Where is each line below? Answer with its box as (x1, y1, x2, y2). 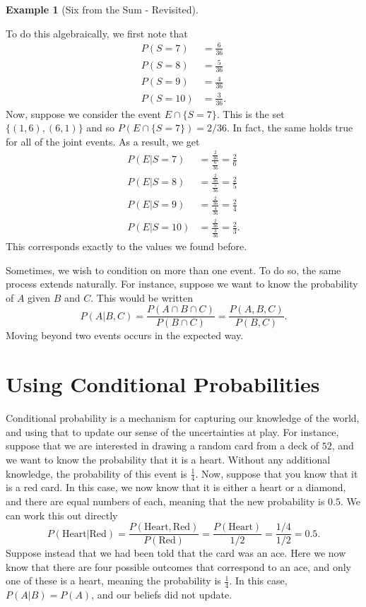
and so (86, 120, 115, 135)
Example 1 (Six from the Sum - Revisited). (6, 2, 199, 16)
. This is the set (216, 106, 285, 121)
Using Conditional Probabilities (6, 370, 320, 399)
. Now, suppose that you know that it (195, 466, 358, 481)
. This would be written (90, 290, 194, 305)
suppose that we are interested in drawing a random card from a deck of (6, 438, 319, 453)
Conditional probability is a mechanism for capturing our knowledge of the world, (6, 411, 360, 425)
